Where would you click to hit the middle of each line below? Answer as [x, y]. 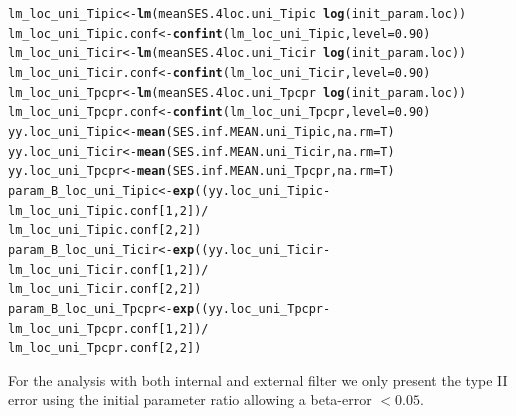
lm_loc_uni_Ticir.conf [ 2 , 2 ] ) [105, 289]
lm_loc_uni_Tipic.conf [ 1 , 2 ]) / [108, 210]
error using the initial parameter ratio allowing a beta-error [190, 399]
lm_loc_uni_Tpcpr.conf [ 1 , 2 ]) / [108, 328]
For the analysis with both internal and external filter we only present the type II [258, 379]
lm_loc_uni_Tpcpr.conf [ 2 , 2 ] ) [105, 348]
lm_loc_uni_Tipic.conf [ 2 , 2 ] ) [105, 230]
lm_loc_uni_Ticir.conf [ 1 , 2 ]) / [108, 269]
